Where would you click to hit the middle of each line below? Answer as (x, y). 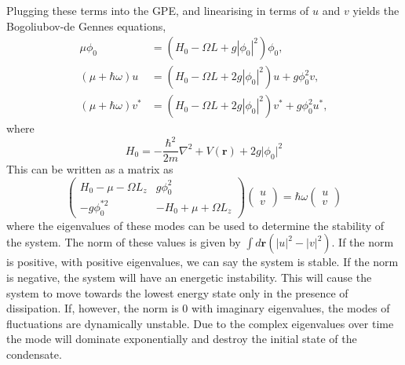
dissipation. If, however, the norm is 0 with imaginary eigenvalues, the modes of (198, 308)
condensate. (34, 354)
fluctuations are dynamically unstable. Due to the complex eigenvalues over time (200, 323)
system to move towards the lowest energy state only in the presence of (177, 292)
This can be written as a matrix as (90, 169)
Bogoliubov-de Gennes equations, (86, 26)
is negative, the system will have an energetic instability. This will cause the (189, 277)
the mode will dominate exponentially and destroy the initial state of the (182, 339)
